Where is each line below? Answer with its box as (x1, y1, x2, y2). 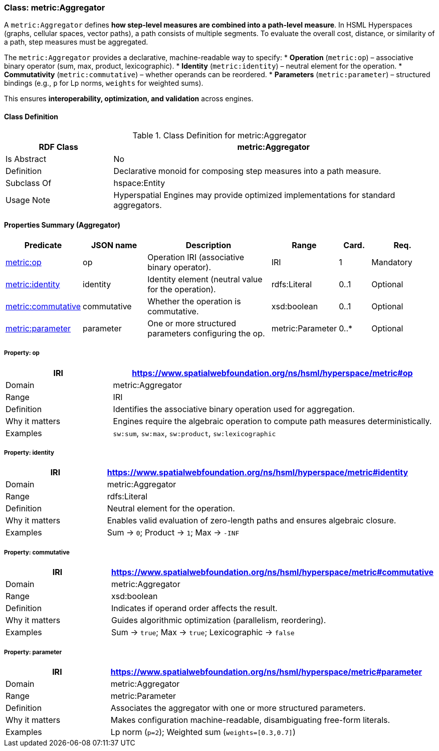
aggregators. (113, 200, 162, 210)
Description (185, 240, 232, 250)
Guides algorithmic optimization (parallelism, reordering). (111, 615, 326, 626)
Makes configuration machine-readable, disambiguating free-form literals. (110, 714, 390, 725)
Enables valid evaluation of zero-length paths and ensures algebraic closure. (107, 515, 396, 526)
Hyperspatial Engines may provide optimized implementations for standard (113, 190, 395, 200)
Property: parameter (4, 648, 62, 656)
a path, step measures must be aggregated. (4, 38, 148, 47)
